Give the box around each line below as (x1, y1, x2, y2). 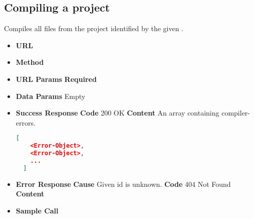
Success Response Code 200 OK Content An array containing (16, 107, 219, 118)
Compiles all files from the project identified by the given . (4, 23, 184, 34)
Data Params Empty (16, 90, 86, 101)
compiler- (221, 107, 250, 118)
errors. (16, 117, 36, 128)
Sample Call (16, 205, 59, 215)
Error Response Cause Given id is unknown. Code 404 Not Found (16, 178, 231, 189)
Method (16, 57, 44, 67)
